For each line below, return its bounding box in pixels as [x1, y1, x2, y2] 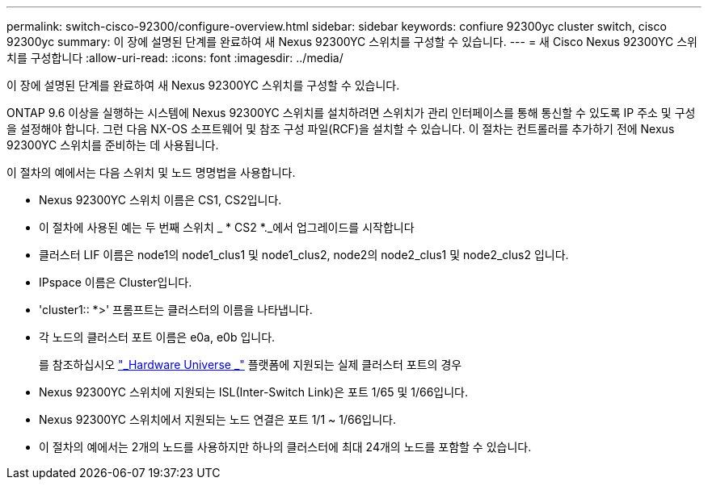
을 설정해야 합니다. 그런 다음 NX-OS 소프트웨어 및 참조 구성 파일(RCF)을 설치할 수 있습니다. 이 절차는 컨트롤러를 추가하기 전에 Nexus [6, 122, 675, 136]
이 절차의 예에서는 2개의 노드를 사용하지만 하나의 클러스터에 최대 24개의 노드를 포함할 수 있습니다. [39, 440, 532, 454]
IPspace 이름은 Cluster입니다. [39, 275, 192, 289]
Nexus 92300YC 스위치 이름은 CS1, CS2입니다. [39, 193, 282, 207]
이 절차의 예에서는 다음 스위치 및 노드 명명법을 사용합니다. [6, 165, 296, 179]
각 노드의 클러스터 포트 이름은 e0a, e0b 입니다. [39, 330, 276, 344]
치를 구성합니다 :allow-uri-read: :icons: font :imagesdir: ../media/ [6, 51, 343, 65]
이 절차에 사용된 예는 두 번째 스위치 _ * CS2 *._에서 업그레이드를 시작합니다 [39, 220, 415, 234]
